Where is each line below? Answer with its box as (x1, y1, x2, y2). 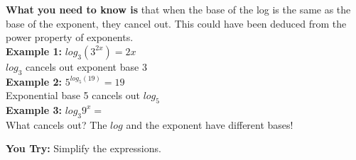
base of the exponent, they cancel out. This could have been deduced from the (6, 16, 347, 30)
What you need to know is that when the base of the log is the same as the (6, 2, 351, 16)
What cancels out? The (6, 117, 107, 132)
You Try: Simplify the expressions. (6, 141, 161, 156)
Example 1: (6, 43, 62, 58)
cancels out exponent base (26, 59, 139, 74)
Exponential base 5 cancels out (6, 88, 140, 103)
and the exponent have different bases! (126, 117, 293, 132)
